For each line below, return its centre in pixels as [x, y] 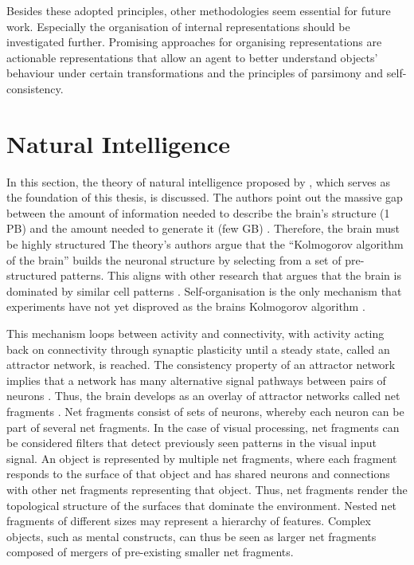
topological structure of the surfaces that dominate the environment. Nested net [202, 505]
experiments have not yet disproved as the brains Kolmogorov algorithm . [186, 306]
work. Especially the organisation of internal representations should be [178, 26]
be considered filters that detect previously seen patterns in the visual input [191, 443]
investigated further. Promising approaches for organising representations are [194, 42]
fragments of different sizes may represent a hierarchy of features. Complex [189, 521]
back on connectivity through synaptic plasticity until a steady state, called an [198, 349]
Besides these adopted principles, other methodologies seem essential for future [199, 10]
